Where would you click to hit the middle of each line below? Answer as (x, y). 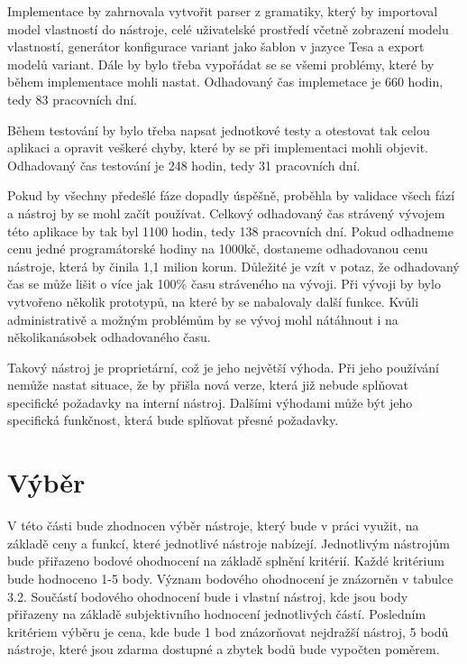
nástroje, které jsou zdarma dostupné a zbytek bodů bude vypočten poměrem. (224, 649)
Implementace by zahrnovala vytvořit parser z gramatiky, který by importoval (223, 11)
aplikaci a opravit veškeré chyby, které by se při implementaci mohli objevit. (218, 148)
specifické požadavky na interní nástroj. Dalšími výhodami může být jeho (210, 402)
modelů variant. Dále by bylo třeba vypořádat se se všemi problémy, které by (221, 64)
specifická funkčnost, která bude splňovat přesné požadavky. (173, 420)
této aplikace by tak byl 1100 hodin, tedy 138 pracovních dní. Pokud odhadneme (230, 231)
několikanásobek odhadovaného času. (109, 337)
